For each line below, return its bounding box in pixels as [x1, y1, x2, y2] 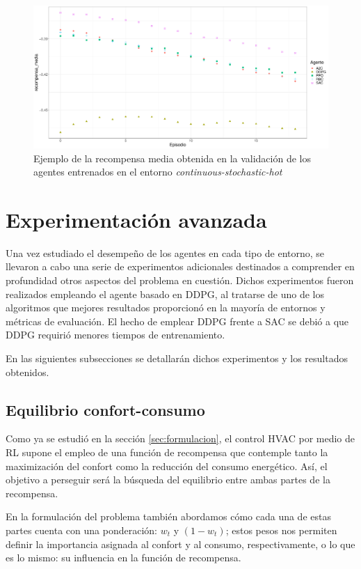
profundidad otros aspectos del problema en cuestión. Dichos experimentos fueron [6, 273, 354, 288]
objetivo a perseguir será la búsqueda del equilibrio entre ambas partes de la [6, 472, 330, 487]
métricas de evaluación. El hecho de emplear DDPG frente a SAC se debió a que [6, 313, 349, 328]
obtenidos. [6, 364, 49, 379]
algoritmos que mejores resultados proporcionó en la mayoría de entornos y [6, 300, 326, 315]
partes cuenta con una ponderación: [6, 522, 157, 537]
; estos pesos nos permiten [225, 522, 337, 537]
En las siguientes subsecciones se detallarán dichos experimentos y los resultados [6, 351, 348, 366]
